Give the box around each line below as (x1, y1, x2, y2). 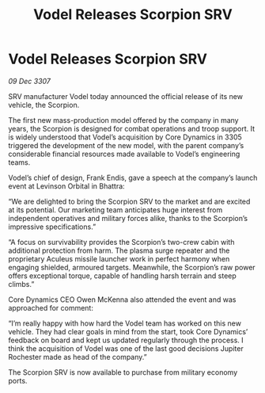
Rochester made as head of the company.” (8, 352, 148, 361)
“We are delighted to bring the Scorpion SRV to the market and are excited (8, 196, 251, 206)
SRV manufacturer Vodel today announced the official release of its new (8, 91, 244, 101)
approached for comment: (8, 303, 93, 312)
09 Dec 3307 (8, 76, 51, 86)
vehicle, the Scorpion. (8, 100, 80, 109)
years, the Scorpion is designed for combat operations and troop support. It (8, 124, 256, 133)
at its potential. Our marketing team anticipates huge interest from (8, 204, 223, 215)
